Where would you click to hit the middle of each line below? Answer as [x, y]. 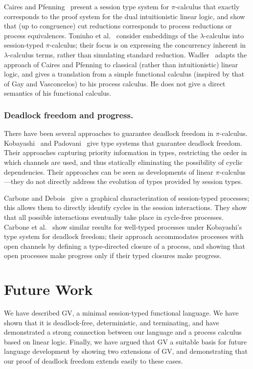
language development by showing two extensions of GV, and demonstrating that [126, 351]
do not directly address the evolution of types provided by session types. [134, 181]
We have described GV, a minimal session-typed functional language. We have [121, 313]
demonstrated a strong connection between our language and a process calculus [123, 332]
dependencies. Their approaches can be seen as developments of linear [109, 171]
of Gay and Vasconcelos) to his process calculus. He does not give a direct [115, 83]
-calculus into [224, 35]
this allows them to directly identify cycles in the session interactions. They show [126, 207]
